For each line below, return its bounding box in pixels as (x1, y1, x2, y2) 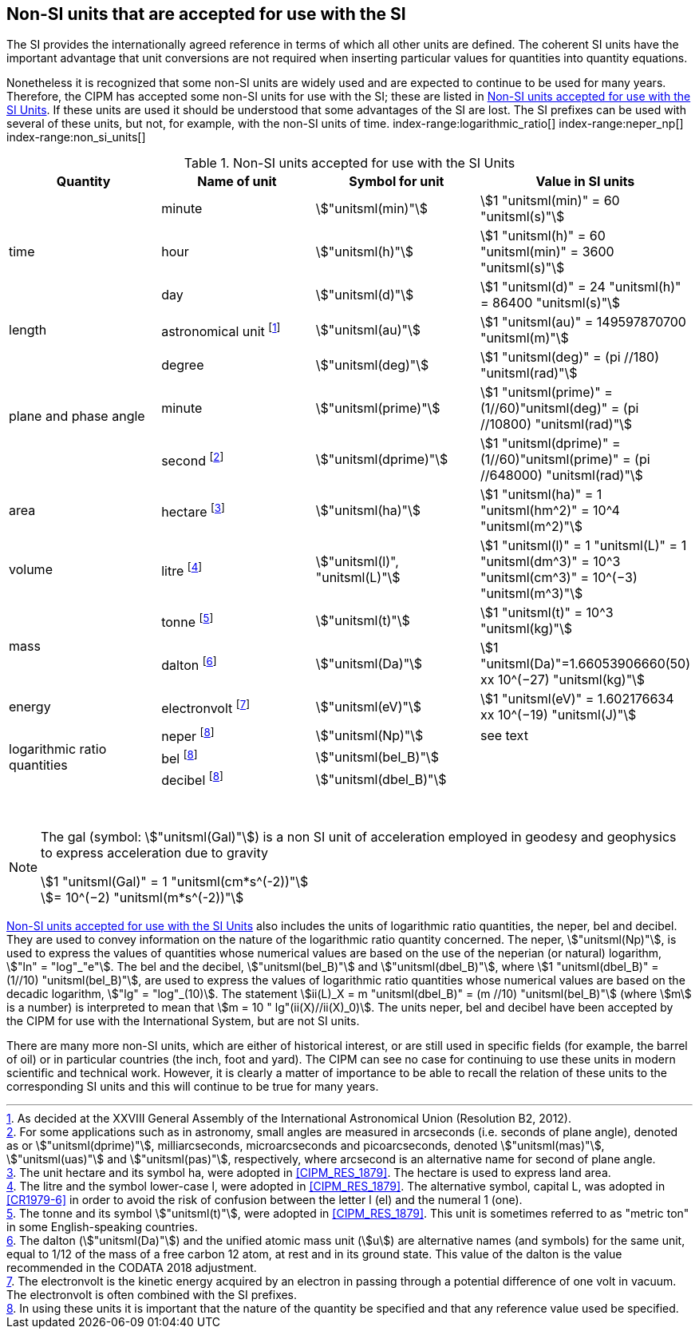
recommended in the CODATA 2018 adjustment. (6, 1261, 257, 1275)
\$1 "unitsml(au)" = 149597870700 (480, 314, 686, 331)
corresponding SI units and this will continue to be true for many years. (6, 1079, 379, 1094)
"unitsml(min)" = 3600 (480, 244, 614, 260)
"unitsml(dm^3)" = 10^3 (480, 553, 621, 570)
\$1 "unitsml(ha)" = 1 (480, 486, 602, 503)
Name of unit (197, 173, 277, 190)
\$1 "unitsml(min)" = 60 (480, 192, 620, 209)
